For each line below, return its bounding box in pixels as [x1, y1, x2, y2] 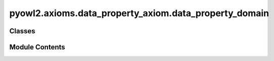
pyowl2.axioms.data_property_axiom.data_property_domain [9, 8, 269, 19]
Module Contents [9, 43, 65, 51]
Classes [9, 27, 35, 35]
